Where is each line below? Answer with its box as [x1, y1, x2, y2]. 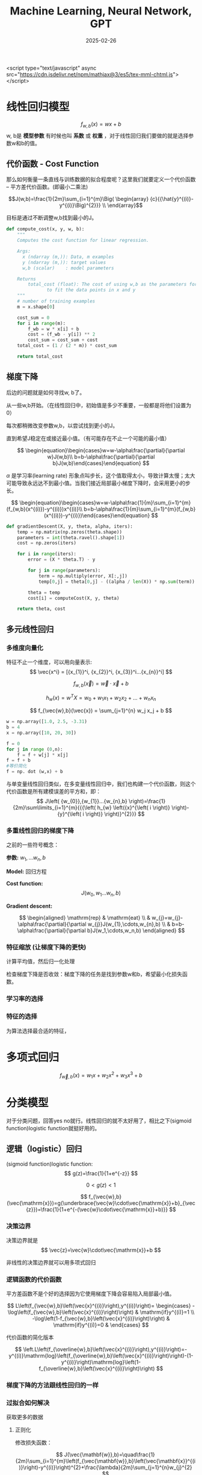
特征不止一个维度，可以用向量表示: [6, 658, 93, 665]
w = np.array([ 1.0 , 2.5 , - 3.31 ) [6, 719, 87, 725]
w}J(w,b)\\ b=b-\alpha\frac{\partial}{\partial [47, 453, 155, 460]
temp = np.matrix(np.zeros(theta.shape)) [17, 529, 122, 535]
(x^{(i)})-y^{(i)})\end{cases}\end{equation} [44, 511, 150, 519]
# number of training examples [17, 298, 96, 304]
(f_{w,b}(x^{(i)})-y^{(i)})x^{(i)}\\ [6, 505, 83, 513]
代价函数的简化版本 [6, 1334, 54, 1341]
